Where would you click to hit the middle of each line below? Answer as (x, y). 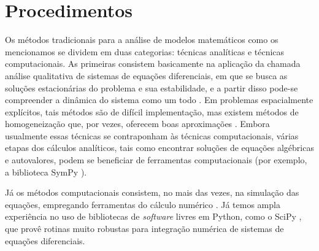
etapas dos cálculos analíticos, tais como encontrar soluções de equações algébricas (159, 148)
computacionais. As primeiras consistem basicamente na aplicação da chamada (153, 64)
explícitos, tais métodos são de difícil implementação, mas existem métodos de (152, 111)
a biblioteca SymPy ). (46, 172)
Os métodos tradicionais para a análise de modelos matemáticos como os (142, 40)
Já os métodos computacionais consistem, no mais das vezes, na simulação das (152, 192)
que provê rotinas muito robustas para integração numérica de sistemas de (144, 229)
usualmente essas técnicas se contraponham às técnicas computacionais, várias (152, 135)
